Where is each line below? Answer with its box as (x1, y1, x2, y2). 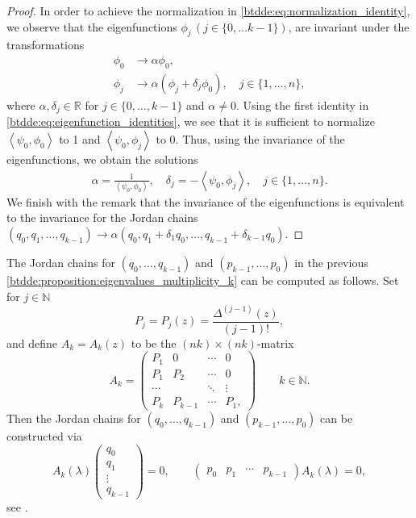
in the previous (294, 254, 368, 271)
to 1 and (59, 130, 101, 147)
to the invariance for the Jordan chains (6, 209, 198, 226)
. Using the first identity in (235, 96, 369, 113)
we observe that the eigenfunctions (6, 18, 177, 35)
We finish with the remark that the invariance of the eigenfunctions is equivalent (6, 193, 405, 210)
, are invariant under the (288, 18, 410, 35)
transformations (6, 36, 85, 53)
